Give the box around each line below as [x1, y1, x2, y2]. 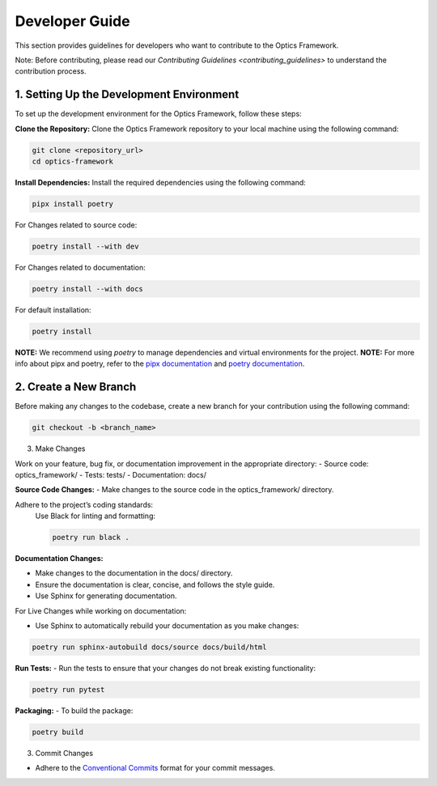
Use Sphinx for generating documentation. [35, 591, 177, 601]
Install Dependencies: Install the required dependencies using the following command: [15, 177, 307, 187]
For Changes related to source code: [15, 219, 138, 230]
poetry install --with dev [32, 241, 139, 251]
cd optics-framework [32, 157, 113, 166]
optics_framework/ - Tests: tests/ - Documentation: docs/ [15, 469, 206, 479]
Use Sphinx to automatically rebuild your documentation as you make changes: [35, 621, 299, 631]
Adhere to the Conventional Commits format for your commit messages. [35, 763, 275, 773]
